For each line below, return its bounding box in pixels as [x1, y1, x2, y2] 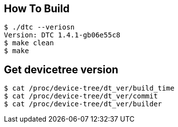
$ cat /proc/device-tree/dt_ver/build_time [4, 84, 175, 93]
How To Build [4, 2, 70, 15]
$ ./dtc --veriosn [4, 23, 75, 32]
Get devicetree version [4, 63, 118, 76]
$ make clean [4, 39, 54, 47]
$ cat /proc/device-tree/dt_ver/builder [4, 100, 162, 108]
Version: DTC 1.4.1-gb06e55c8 [4, 31, 121, 39]
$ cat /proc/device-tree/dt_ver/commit [4, 92, 158, 100]
